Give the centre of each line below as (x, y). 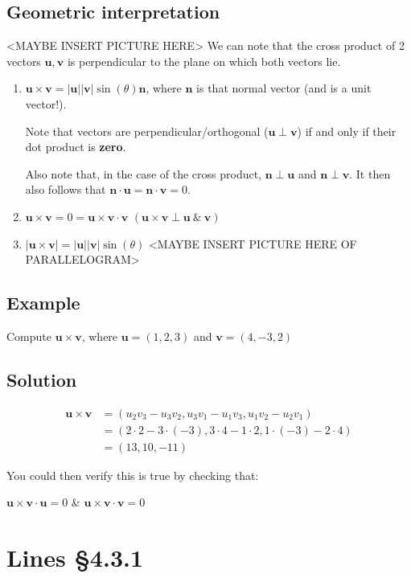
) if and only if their (347, 131)
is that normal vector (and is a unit (284, 88)
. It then (370, 173)
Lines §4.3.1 (75, 558)
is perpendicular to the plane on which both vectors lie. (204, 61)
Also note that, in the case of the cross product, (143, 173)
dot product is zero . (76, 147)
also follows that (66, 189)
